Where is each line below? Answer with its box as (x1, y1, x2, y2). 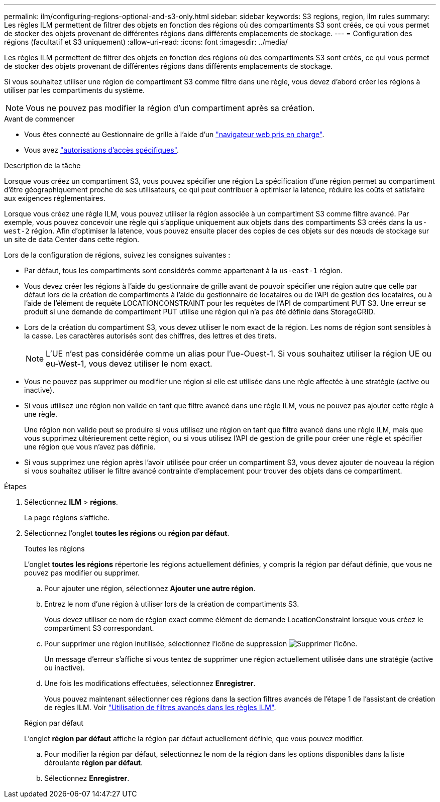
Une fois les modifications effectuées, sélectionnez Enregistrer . (44, 679, 256, 688)
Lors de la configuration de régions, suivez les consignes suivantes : (4, 251, 231, 259)
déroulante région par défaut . (44, 758, 143, 767)
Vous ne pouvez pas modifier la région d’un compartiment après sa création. (26, 103, 315, 113)
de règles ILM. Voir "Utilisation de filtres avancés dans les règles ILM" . (44, 703, 276, 712)
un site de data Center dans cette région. (4, 235, 140, 244)
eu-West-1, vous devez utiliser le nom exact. (46, 359, 212, 369)
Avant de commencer (4, 114, 75, 123)
